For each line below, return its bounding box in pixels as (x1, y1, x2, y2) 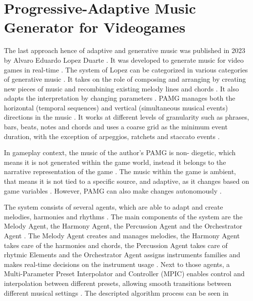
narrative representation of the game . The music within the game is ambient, (4, 166, 236, 177)
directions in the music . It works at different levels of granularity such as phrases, (4, 112, 249, 122)
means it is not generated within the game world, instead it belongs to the (4, 157, 226, 167)
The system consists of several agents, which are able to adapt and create (4, 202, 223, 212)
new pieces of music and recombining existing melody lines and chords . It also (4, 83, 239, 93)
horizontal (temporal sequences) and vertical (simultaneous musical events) (4, 102, 228, 112)
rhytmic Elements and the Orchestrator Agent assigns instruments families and (4, 249, 240, 260)
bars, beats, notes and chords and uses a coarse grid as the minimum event (4, 122, 228, 132)
